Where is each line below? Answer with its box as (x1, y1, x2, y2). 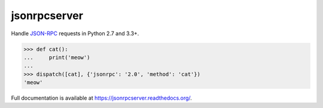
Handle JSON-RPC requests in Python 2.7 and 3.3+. (11, 30, 139, 37)
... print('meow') (23, 54, 90, 61)
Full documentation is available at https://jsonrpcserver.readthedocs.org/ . (11, 94, 193, 101)
